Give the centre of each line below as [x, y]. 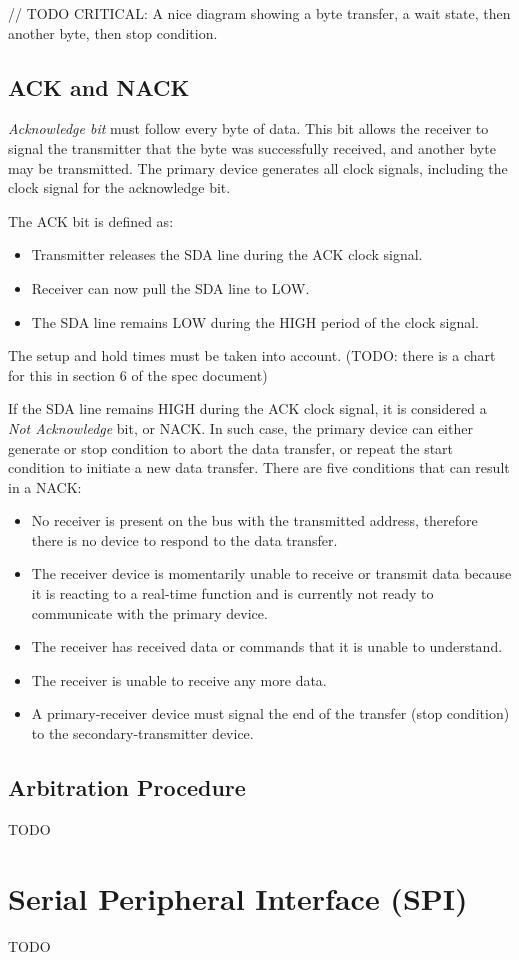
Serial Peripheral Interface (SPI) [238, 897]
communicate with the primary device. [149, 612]
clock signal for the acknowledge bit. [119, 187]
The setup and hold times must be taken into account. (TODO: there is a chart [252, 355]
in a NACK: [45, 486]
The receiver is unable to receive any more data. [179, 679]
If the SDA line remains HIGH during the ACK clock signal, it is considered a [247, 408]
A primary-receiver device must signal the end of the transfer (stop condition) [270, 713]
